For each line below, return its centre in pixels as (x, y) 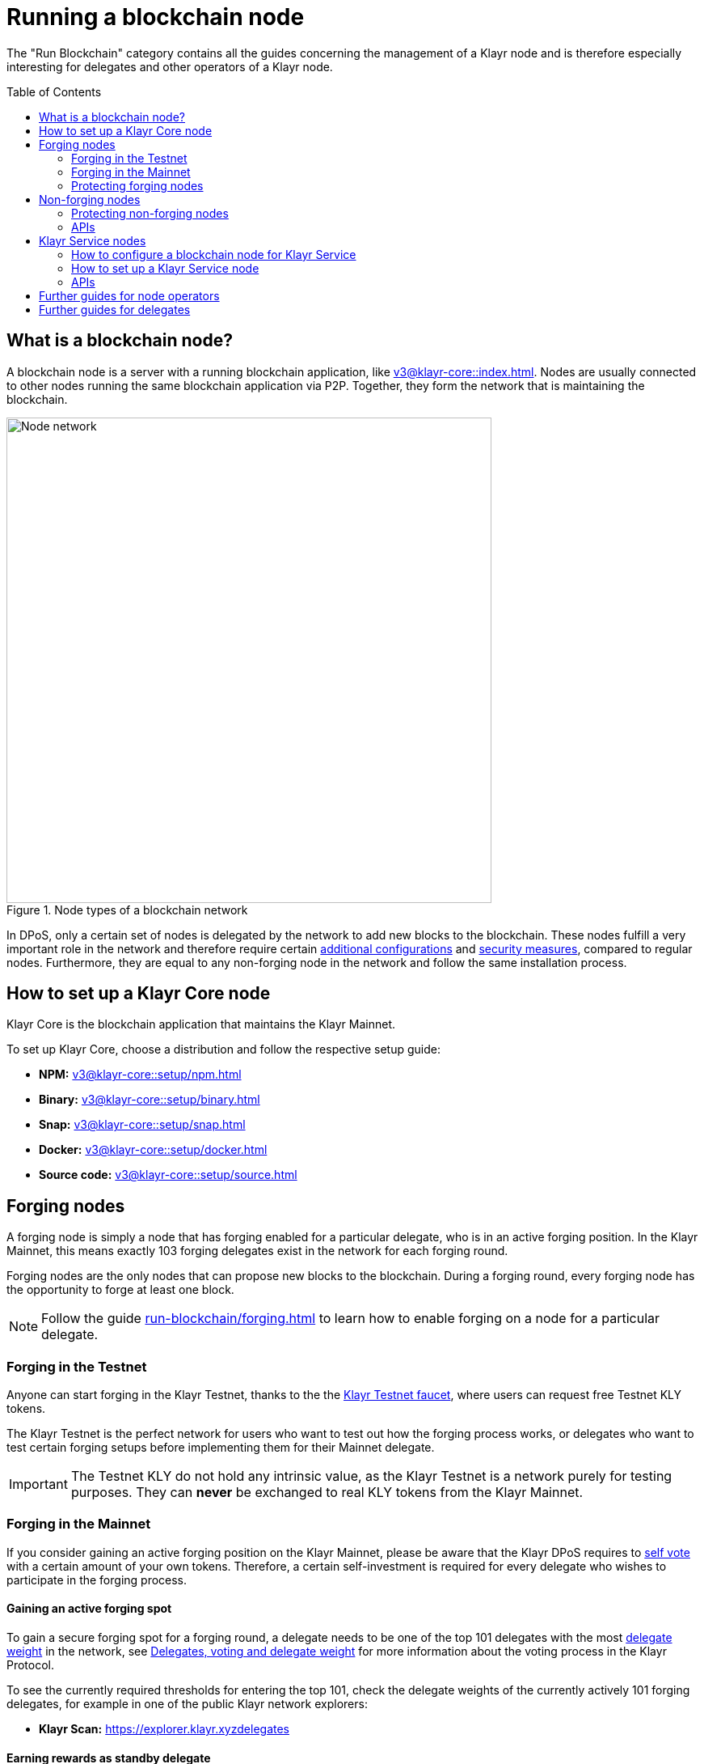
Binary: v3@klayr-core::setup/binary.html (150, 1100)
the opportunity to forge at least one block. (120, 1290)
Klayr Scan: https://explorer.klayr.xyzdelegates (164, 1729)
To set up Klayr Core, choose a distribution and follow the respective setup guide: (223, 1049)
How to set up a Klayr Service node (165, 268)
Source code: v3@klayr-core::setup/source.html (168, 1175)
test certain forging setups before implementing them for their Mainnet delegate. (221, 1448)
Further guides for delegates (115, 309)
